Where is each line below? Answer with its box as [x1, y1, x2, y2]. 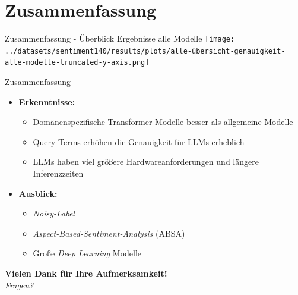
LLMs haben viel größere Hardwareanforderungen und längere [33, 155, 259, 168]
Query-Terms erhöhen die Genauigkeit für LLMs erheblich [33, 135, 245, 147]
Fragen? [5, 278, 34, 291]
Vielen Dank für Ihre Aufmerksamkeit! [5, 267, 167, 280]
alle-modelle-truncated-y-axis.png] [5, 58, 150, 67]
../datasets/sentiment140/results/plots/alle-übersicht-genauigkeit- [5, 46, 286, 55]
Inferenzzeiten [33, 167, 84, 180]
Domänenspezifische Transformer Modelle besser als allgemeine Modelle [33, 115, 293, 128]
